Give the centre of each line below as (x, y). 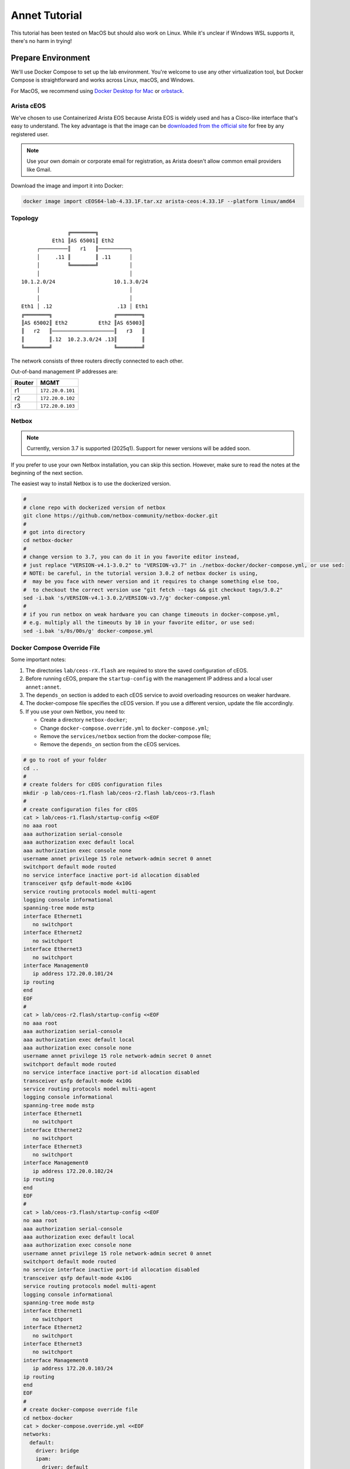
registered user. (30, 134)
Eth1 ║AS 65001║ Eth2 (83, 241)
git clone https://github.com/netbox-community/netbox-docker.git (120, 516)
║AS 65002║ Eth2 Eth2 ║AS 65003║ (83, 323)
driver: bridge (57, 1451)
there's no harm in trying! (41, 41)
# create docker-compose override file (80, 1410)
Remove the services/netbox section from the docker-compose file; (125, 736)
